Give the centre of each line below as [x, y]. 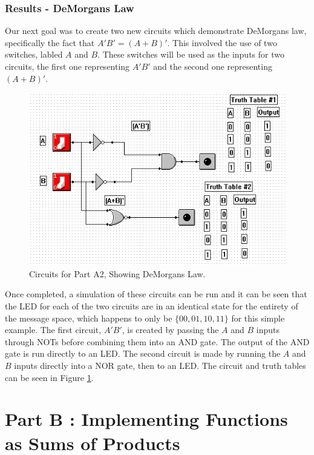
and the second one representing [213, 66]
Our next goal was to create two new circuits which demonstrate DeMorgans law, [156, 31]
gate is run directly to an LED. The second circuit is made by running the [143, 353]
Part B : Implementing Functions [146, 419]
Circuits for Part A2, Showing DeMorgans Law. [117, 273]
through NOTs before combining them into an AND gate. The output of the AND [157, 341]
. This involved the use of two [222, 42]
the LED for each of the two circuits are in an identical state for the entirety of [152, 305]
